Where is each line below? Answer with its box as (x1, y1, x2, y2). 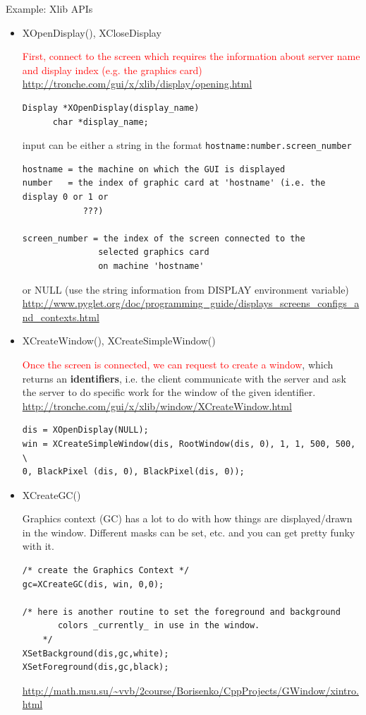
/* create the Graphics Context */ (22, 565, 190, 576)
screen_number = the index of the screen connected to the (22, 233, 305, 244)
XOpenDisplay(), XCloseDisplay (22, 25, 161, 40)
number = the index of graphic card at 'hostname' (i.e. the (22, 178, 326, 188)
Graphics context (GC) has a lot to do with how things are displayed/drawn (22, 511, 353, 526)
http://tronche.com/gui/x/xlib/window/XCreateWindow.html (22, 398, 292, 413)
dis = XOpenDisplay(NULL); (22, 425, 149, 435)
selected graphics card (98, 247, 209, 258)
